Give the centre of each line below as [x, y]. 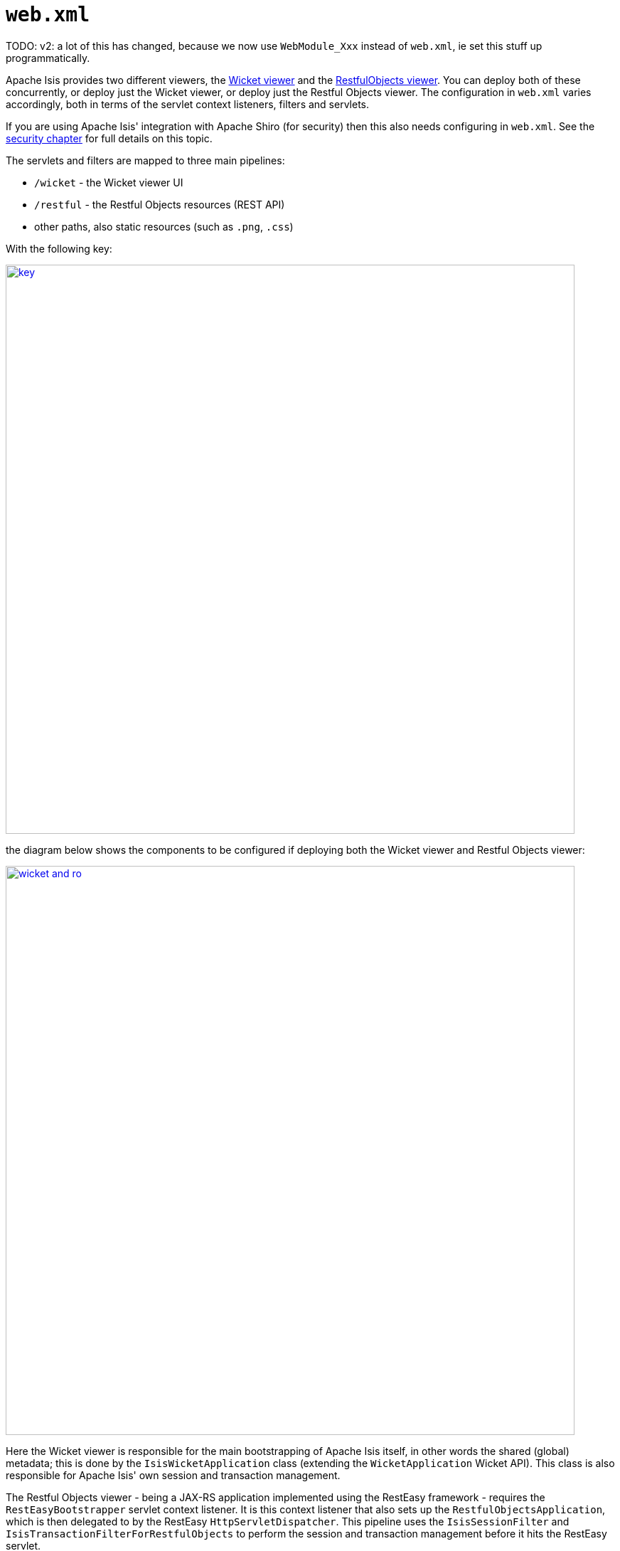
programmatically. [48, 58]
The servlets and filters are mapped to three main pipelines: [145, 160]
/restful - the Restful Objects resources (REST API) [160, 204]
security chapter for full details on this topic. [109, 138]
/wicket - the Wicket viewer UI [109, 182]
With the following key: [59, 248]
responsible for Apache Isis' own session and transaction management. [173, 1475]
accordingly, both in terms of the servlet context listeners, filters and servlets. [187, 104]
